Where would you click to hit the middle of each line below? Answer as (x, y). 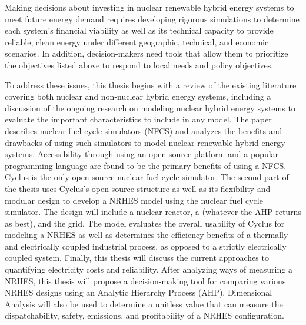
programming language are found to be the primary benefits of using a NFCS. (146, 165)
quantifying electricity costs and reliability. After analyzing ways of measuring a (149, 269)
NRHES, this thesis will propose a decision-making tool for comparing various (145, 281)
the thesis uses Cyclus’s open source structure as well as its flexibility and (138, 188)
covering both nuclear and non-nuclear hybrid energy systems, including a (138, 96)
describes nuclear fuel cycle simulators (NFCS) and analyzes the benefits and (144, 130)
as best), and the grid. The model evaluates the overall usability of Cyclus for (145, 223)
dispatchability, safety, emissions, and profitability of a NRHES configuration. (144, 315)
